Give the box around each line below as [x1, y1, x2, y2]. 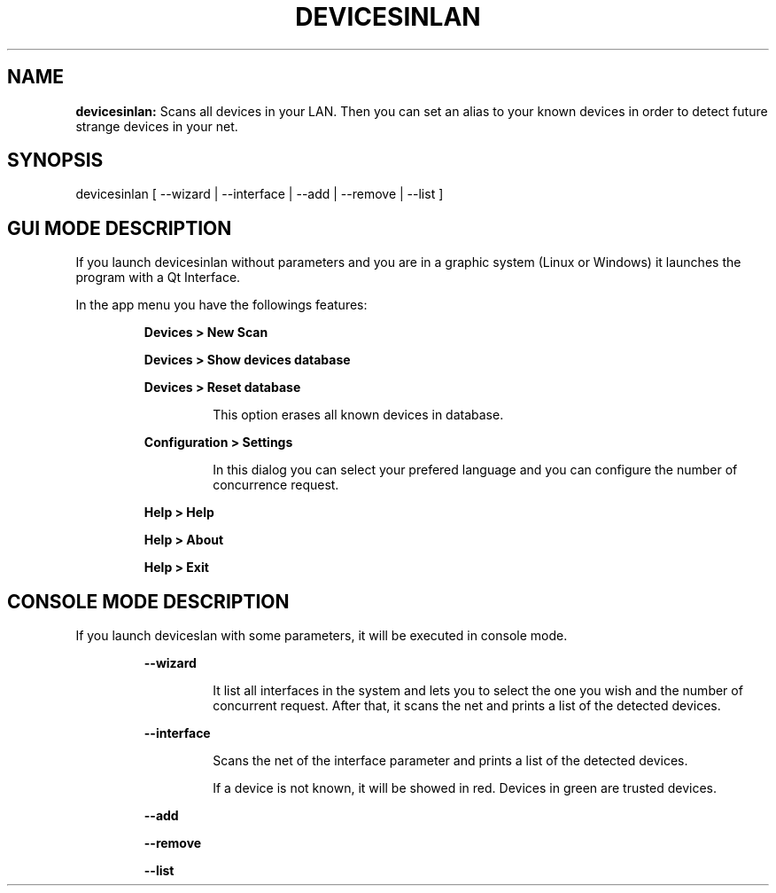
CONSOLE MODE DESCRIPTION [7, 590, 290, 613]
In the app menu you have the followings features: [75, 297, 368, 313]
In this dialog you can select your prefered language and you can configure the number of [213, 462, 738, 478]
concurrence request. [213, 477, 339, 493]
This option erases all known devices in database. [213, 407, 504, 423]
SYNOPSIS [7, 149, 104, 172]
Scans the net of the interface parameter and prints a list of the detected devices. [213, 753, 688, 769]
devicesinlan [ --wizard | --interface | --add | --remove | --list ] [75, 186, 444, 202]
